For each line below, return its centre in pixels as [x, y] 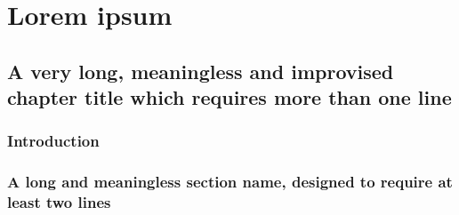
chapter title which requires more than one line [229, 97]
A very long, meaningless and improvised [201, 71]
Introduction [53, 141]
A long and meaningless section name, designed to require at [230, 182]
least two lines [59, 202]
